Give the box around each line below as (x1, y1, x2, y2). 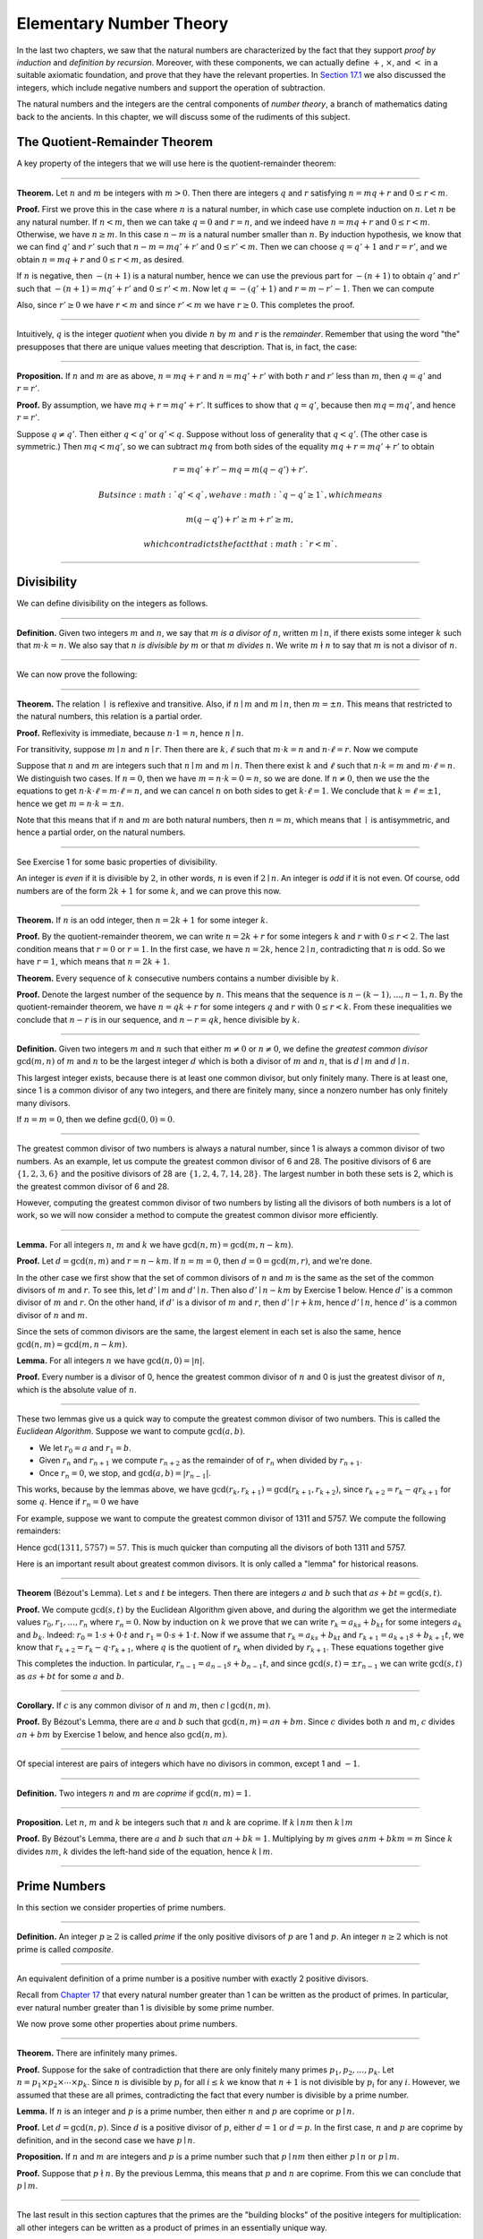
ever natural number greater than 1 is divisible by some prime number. (16, 2002, 275, 2012)
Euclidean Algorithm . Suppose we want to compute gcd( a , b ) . (16, 1426, 246, 1437)
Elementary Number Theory (16, 13, 229, 33)
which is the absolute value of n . (16, 1384, 138, 1394)
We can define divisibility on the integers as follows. (16, 598, 208, 609)
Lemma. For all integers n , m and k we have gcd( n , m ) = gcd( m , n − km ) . (16, 1239, 294, 1249)
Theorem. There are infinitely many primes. (16, 2047, 178, 2059)
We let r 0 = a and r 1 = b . (38, 1442, 131, 1455)
